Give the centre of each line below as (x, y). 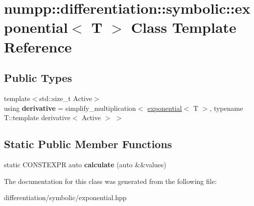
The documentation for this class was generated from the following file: (110, 181)
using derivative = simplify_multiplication (70, 108)
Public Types (38, 78)
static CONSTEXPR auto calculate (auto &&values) (85, 164)
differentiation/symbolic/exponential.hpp (65, 197)
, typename (226, 108)
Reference (38, 46)
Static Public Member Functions (88, 144)
